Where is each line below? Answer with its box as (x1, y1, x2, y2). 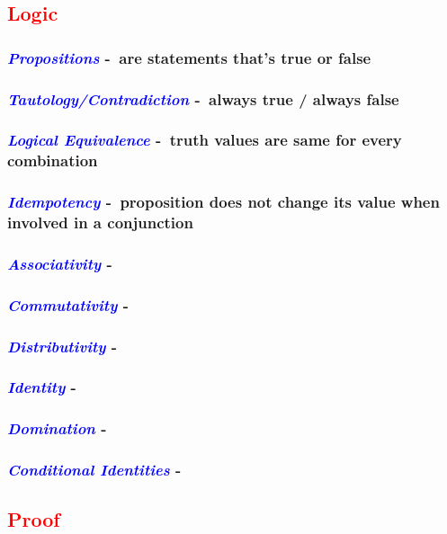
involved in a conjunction (7, 211, 193, 234)
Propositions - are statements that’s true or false (7, 46, 371, 68)
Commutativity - (7, 293, 129, 316)
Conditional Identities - (7, 458, 182, 481)
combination (7, 149, 98, 172)
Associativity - (7, 252, 112, 274)
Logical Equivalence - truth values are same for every (7, 129, 402, 151)
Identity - (7, 376, 76, 398)
